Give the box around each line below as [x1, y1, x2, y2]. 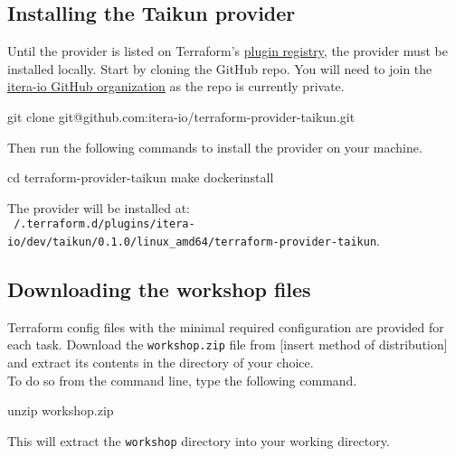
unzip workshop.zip [7, 401, 114, 420]
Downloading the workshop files [7, 275, 311, 303]
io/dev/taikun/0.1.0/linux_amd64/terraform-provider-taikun [7, 236, 377, 249]
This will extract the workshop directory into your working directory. [7, 431, 390, 450]
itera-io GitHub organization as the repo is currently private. [7, 77, 345, 96]
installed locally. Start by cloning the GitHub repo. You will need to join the [7, 59, 432, 78]
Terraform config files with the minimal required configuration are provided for [7, 317, 444, 336]
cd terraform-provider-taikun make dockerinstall [7, 168, 274, 187]
